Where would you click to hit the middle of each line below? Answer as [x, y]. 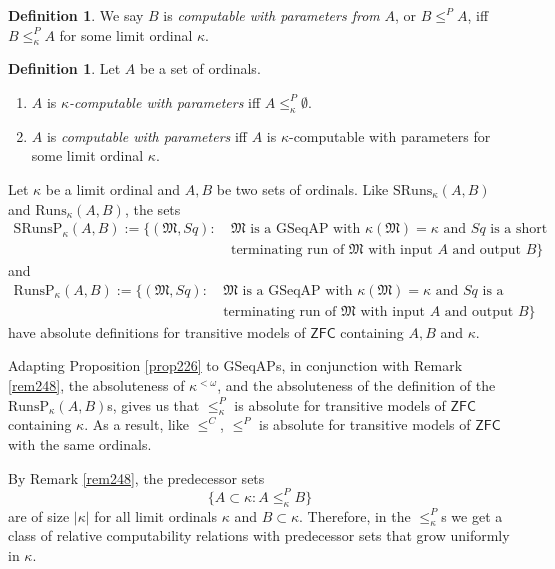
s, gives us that [153, 404]
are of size [39, 515]
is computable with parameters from [271, 15]
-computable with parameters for [389, 135]
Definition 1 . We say [76, 15]
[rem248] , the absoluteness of [96, 385]
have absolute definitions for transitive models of [157, 331]
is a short [519, 229]
